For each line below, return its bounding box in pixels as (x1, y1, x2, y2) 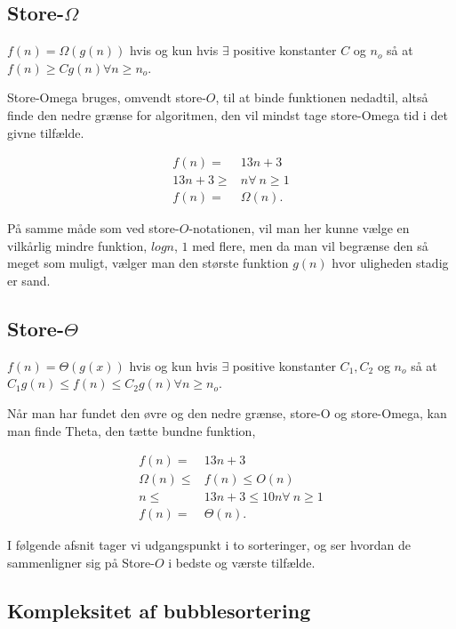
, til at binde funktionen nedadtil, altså (215, 88, 428, 107)
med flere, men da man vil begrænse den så (192, 236, 428, 254)
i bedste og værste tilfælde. (168, 552, 316, 571)
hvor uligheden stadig (332, 254, 449, 272)
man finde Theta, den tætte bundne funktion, (7, 421, 256, 439)
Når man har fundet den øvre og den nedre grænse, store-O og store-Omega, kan (7, 404, 447, 423)
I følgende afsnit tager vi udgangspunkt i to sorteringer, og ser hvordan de (7, 536, 412, 554)
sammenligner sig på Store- (7, 552, 155, 571)
